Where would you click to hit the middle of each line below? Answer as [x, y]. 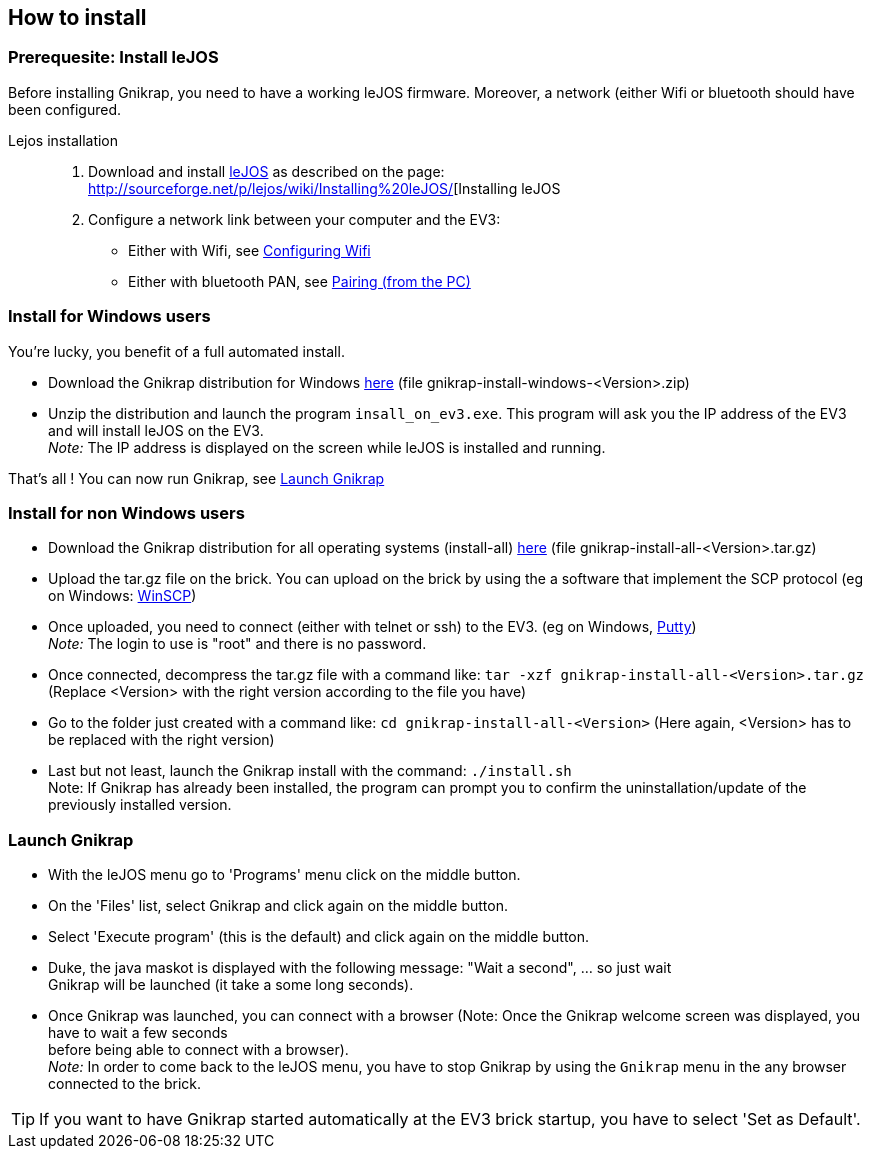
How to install [77, 17]
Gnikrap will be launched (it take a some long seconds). [231, 985]
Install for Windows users [109, 316]
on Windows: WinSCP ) [122, 596]
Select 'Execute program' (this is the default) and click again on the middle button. [319, 937]
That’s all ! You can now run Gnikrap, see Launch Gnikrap [196, 478]
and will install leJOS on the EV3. [156, 430]
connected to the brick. [125, 1084]
